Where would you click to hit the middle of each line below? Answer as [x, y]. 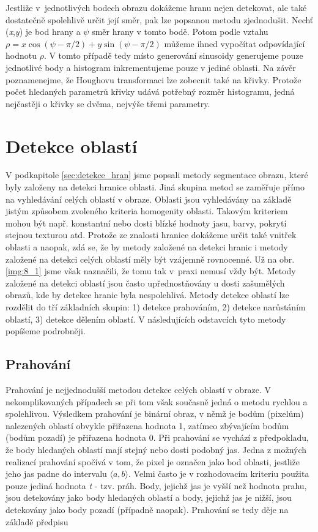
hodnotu [21, 55]
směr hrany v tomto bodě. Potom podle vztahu [180, 32]
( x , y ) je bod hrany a [43, 32]
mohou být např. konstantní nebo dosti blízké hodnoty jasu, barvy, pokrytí [146, 223]
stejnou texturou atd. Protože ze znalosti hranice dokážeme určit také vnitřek [151, 235]
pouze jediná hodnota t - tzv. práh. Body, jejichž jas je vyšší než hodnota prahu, [156, 485]
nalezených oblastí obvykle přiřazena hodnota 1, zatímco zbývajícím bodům [147, 425]
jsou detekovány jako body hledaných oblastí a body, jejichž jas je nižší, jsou [149, 497]
